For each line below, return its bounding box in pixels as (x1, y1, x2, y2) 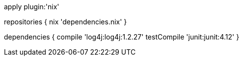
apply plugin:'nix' (4, 2, 59, 11)
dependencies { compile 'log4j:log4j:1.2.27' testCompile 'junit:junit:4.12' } (4, 33, 240, 41)
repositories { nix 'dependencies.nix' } (4, 18, 127, 26)
